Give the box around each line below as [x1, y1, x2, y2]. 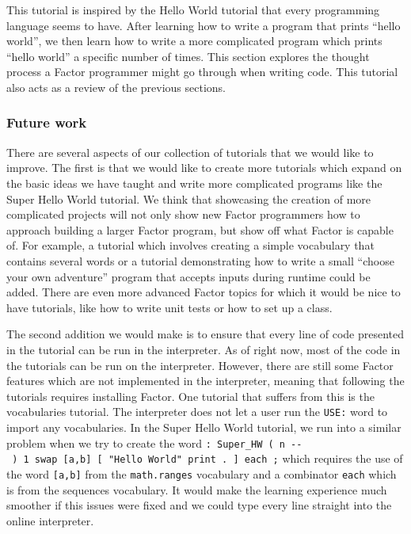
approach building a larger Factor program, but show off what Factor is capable [6, 221, 394, 238]
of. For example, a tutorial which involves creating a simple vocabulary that [6, 237, 375, 254]
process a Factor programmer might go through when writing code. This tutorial [6, 63, 398, 80]
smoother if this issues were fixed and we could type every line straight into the [6, 497, 392, 513]
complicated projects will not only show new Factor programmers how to [6, 206, 360, 223]
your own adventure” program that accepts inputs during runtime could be [6, 268, 371, 284]
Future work [6, 113, 87, 132]
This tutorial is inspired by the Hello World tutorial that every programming [6, 2, 380, 17]
